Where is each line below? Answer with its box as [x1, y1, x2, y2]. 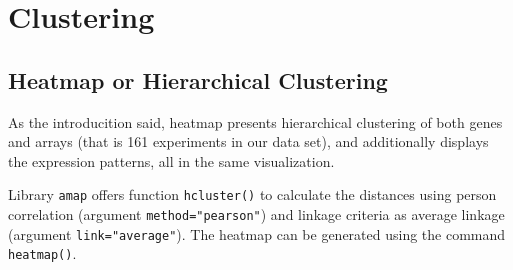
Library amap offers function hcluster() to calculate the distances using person [8, 184, 497, 205]
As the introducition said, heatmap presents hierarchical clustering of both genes [8, 111, 503, 132]
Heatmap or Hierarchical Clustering [8, 64, 388, 95]
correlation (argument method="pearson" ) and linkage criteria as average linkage [8, 204, 505, 225]
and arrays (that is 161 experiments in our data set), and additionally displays [8, 131, 489, 152]
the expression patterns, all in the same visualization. [8, 150, 335, 171]
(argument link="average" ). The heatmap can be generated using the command [8, 223, 506, 244]
